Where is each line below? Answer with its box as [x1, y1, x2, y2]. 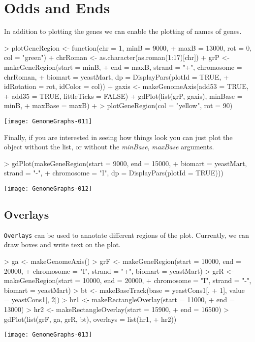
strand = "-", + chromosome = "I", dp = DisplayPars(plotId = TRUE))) [4, 168, 223, 178]
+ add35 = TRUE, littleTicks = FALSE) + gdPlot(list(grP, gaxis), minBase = [4, 90, 243, 101]
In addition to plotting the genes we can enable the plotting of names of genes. [4, 26, 242, 36]
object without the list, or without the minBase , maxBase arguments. [4, 142, 214, 152]
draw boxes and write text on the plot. [4, 239, 121, 250]
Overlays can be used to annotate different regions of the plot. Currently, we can [4, 229, 249, 240]
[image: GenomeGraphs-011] [4, 117, 92, 125]
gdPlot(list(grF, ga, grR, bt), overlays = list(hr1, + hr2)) [4, 313, 177, 324]
